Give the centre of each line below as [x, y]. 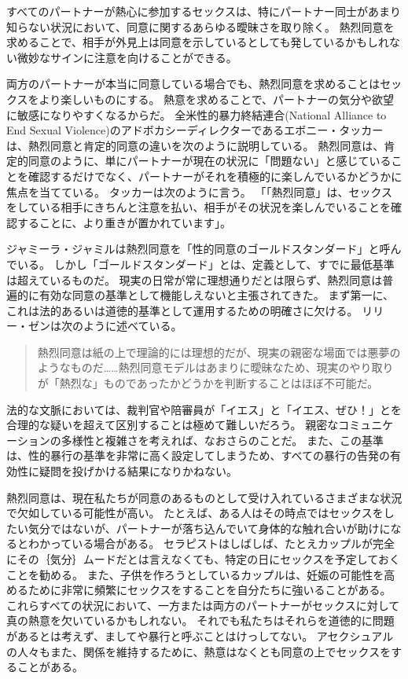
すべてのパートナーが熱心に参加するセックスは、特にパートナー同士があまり [204, 11]
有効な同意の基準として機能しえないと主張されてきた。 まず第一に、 [216, 295]
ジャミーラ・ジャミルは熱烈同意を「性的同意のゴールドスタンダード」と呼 [198, 249]
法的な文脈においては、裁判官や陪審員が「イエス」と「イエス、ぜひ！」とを [204, 409]
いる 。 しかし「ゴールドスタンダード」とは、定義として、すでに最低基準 [206, 264]
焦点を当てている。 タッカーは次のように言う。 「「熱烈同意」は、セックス [200, 191]
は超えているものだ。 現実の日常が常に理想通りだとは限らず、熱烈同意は [195, 279]
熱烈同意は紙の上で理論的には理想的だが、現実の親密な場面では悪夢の [219, 352]
